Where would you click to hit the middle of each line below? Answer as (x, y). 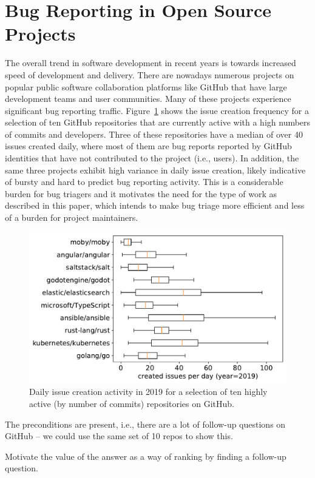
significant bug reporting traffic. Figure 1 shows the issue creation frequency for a (157, 110)
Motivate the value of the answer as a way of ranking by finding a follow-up (146, 456)
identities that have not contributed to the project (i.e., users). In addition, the (152, 158)
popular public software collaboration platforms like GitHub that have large (146, 86)
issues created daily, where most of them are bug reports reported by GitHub (148, 146)
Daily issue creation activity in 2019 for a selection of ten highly (148, 392)
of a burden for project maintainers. (72, 217)
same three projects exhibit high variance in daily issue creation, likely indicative (155, 170)
